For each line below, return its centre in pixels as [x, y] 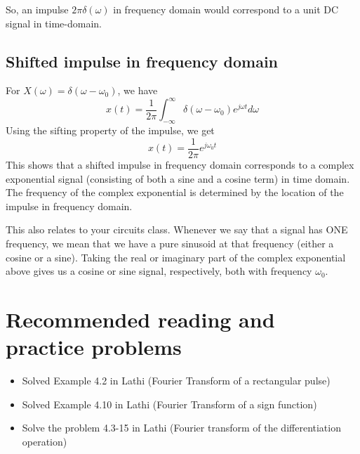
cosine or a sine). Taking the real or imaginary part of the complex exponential [176, 257]
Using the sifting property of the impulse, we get [110, 130]
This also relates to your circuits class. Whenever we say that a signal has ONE [177, 229]
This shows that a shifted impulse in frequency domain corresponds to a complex [180, 164]
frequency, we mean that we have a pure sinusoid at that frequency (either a [170, 243]
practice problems [94, 347]
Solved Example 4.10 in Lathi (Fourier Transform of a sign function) [169, 404]
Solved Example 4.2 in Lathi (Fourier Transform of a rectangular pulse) [176, 380]
